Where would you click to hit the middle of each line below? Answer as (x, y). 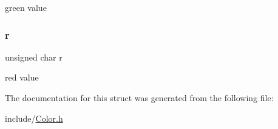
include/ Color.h (34, 118)
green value (26, 7)
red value (22, 77)
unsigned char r (34, 57)
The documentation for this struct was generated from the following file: (139, 98)
